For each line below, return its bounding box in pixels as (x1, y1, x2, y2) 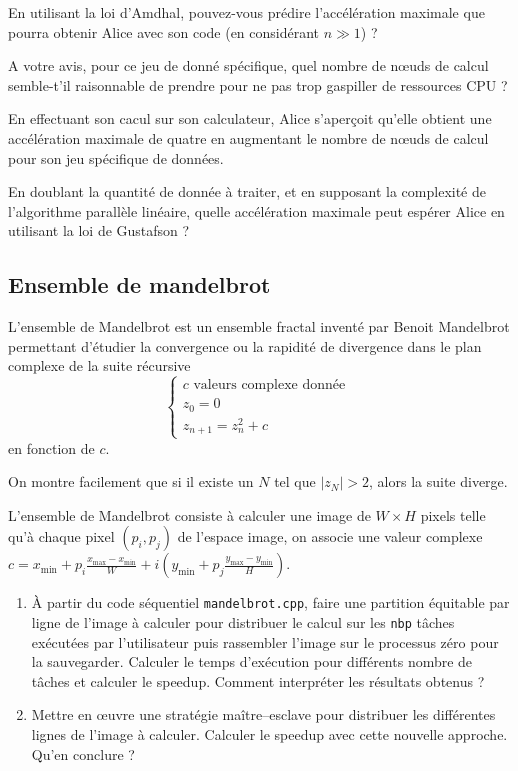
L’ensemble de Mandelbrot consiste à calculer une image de (8, 504, 371, 525)
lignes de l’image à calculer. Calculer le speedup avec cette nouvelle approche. (31, 723, 508, 744)
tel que (274, 471, 316, 492)
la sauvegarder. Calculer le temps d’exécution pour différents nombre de (31, 651, 473, 672)
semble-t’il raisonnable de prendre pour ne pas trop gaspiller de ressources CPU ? (8, 74, 508, 95)
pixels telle (420, 504, 486, 525)
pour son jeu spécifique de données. (8, 147, 224, 168)
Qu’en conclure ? (31, 743, 135, 764)
